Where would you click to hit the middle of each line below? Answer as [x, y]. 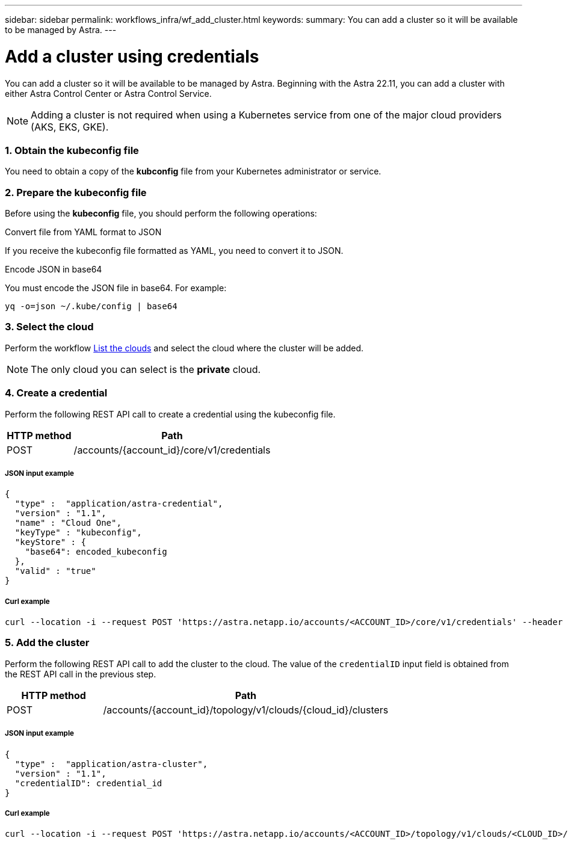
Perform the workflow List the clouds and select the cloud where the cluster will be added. [184, 348]
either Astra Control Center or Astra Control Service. [108, 93]
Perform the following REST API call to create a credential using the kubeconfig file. [170, 414]
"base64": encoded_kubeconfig [96, 552]
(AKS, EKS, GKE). [70, 127]
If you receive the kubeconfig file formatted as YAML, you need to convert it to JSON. [174, 251]
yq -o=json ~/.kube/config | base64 [91, 306]
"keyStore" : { [50, 542]
